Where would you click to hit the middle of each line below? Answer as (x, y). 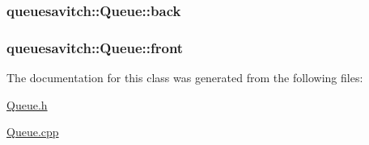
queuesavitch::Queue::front (95, 47)
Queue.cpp (33, 132)
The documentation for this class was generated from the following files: (185, 78)
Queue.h (27, 104)
